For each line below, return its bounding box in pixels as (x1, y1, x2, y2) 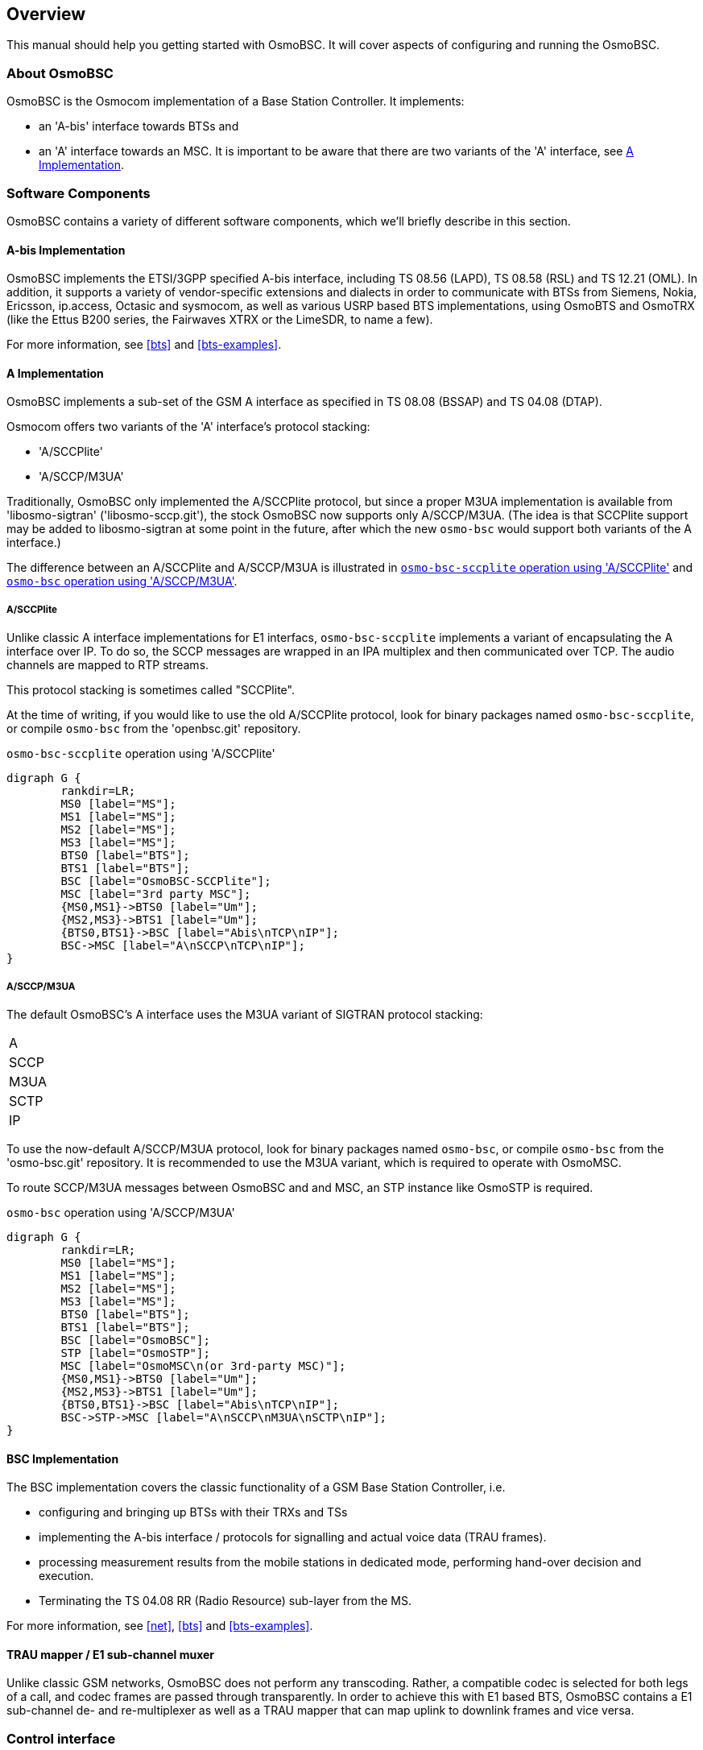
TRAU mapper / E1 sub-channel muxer (6, 1647, 215, 1661)
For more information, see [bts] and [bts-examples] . (6, 337, 282, 352)
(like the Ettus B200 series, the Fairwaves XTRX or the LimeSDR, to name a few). (6, 312, 433, 327)
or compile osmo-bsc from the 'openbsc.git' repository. (6, 722, 301, 736)
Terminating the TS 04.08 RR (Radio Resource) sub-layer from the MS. (39, 1594, 411, 1608)
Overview (6, 4, 86, 24)
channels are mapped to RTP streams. (6, 658, 209, 672)
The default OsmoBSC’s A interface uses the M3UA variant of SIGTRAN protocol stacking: (6, 1007, 483, 1021)
